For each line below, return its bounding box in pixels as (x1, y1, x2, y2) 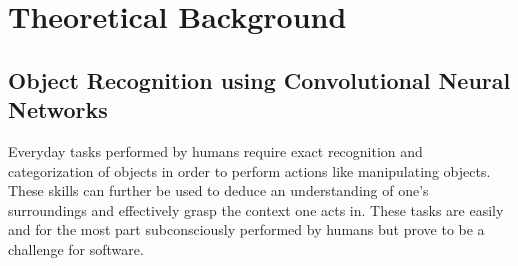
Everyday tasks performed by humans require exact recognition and (8, 140, 423, 161)
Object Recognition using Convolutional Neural (8, 64, 511, 95)
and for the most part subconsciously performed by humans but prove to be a (8, 219, 485, 240)
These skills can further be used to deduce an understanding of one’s (8, 180, 429, 201)
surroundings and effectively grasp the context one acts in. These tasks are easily (8, 199, 504, 220)
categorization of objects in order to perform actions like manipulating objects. (8, 160, 491, 181)
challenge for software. (8, 238, 144, 259)
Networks (8, 94, 108, 125)
